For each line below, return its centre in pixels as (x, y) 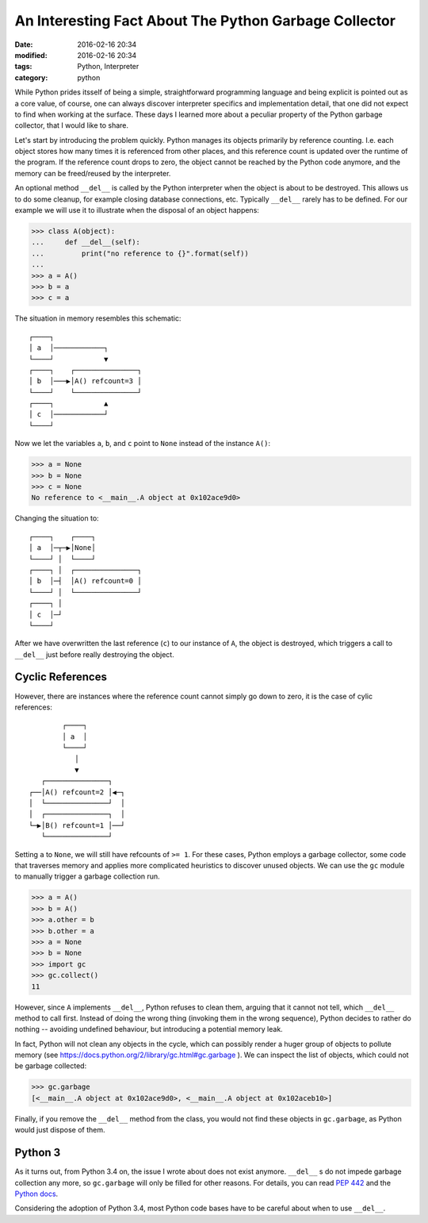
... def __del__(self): (86, 242)
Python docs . (36, 1194)
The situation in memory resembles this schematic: (98, 318)
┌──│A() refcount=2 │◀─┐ (77, 792)
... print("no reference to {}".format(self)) (140, 253)
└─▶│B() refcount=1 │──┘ (77, 825)
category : (31, 77)
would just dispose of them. (60, 1130)
